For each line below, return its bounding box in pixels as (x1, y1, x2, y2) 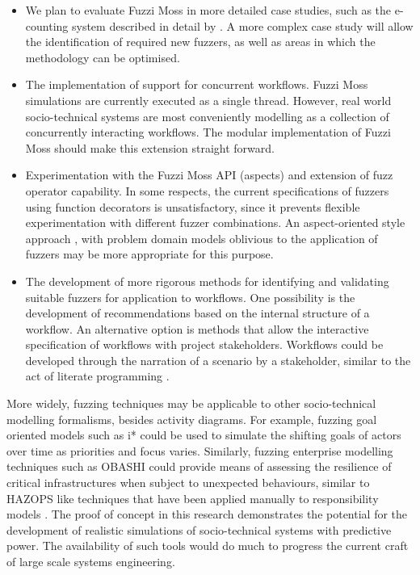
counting (25, 17, 69, 34)
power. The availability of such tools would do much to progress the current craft (6, 537, 409, 554)
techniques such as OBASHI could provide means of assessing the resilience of (6, 458, 392, 475)
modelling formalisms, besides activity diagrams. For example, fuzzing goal (6, 410, 377, 427)
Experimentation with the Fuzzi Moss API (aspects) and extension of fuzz (25, 166, 393, 183)
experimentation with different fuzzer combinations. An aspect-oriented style (25, 214, 405, 231)
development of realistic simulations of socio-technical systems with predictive (6, 521, 392, 538)
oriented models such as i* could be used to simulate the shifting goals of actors (6, 426, 401, 443)
